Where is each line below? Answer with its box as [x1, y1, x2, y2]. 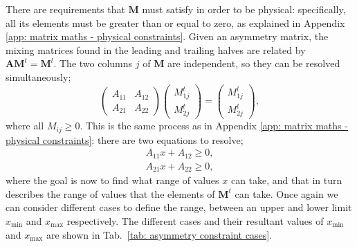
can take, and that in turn [230, 173, 342, 187]
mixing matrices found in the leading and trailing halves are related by [6, 42, 306, 57]
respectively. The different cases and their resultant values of [66, 213, 324, 228]
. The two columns [53, 56, 133, 71]
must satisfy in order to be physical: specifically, [142, 2, 346, 16]
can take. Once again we [235, 186, 338, 201]
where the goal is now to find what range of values [6, 173, 219, 187]
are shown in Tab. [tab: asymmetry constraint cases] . [46, 227, 272, 241]
